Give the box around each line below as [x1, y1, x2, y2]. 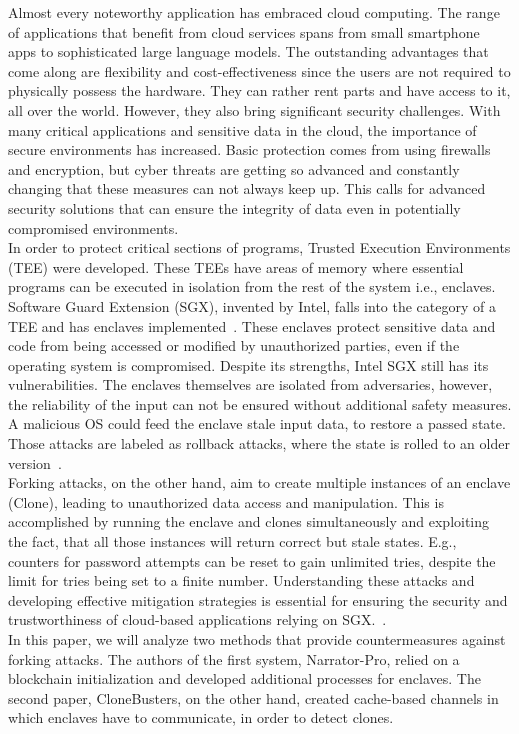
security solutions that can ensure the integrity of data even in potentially [8, 197, 461, 218]
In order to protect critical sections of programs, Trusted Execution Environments [8, 237, 511, 258]
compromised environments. [8, 217, 179, 238]
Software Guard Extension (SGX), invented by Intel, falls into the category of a [8, 295, 496, 316]
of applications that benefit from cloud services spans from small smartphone [8, 21, 480, 42]
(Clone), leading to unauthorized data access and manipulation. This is [8, 491, 444, 512]
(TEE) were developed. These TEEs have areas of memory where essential [8, 256, 464, 277]
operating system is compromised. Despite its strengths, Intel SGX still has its [8, 354, 489, 375]
